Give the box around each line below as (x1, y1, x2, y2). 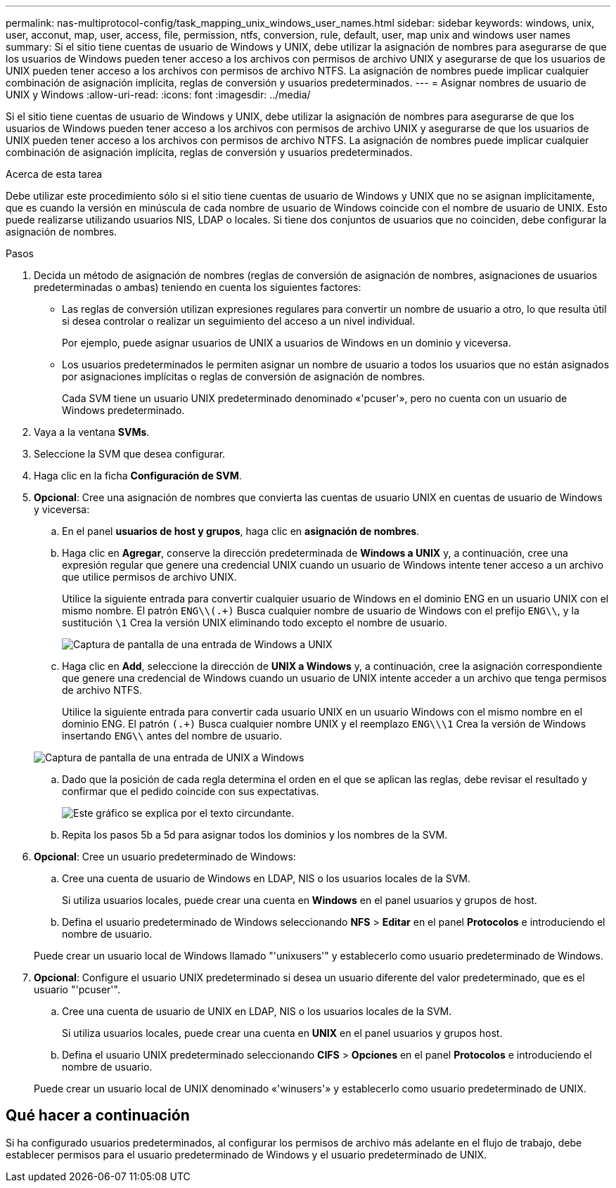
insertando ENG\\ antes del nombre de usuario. (62, 730, 282, 742)
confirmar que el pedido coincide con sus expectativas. (62, 785, 319, 797)
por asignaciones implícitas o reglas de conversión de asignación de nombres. (62, 370, 425, 382)
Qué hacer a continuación (6, 1106, 190, 1125)
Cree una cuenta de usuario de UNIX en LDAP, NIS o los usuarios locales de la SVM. (62, 1005, 452, 1017)
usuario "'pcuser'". (34, 983, 120, 995)
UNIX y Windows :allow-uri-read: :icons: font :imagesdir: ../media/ (6, 89, 311, 101)
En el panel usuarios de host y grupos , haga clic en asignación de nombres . (62, 525, 420, 537)
